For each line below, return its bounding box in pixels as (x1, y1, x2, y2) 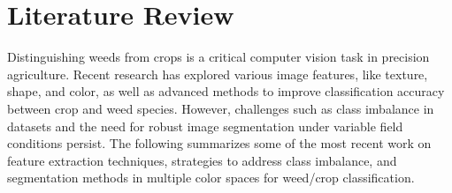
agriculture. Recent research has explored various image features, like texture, (7, 64, 428, 83)
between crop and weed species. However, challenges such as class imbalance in (7, 99, 434, 117)
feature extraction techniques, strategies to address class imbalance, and (7, 151, 397, 169)
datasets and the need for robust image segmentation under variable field (7, 116, 403, 135)
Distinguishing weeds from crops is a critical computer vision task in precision (7, 48, 430, 66)
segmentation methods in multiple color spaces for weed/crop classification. (7, 168, 415, 187)
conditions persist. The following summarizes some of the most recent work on (7, 134, 432, 152)
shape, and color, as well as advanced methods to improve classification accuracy (7, 82, 445, 100)
